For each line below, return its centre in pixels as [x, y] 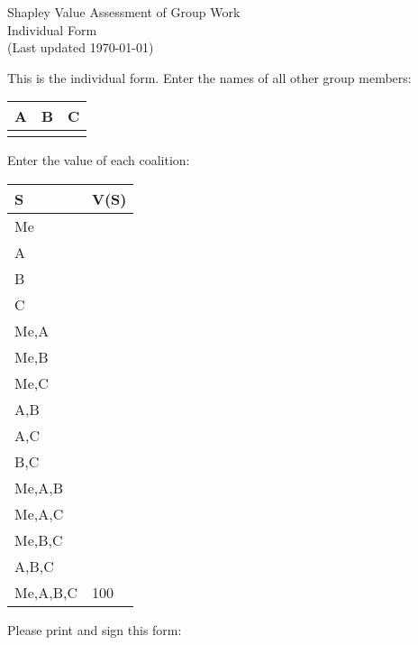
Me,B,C [39, 539]
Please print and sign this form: [95, 629]
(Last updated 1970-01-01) [81, 47]
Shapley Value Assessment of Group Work [124, 12]
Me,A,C [39, 513]
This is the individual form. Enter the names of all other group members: [209, 77]
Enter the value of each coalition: [99, 160]
